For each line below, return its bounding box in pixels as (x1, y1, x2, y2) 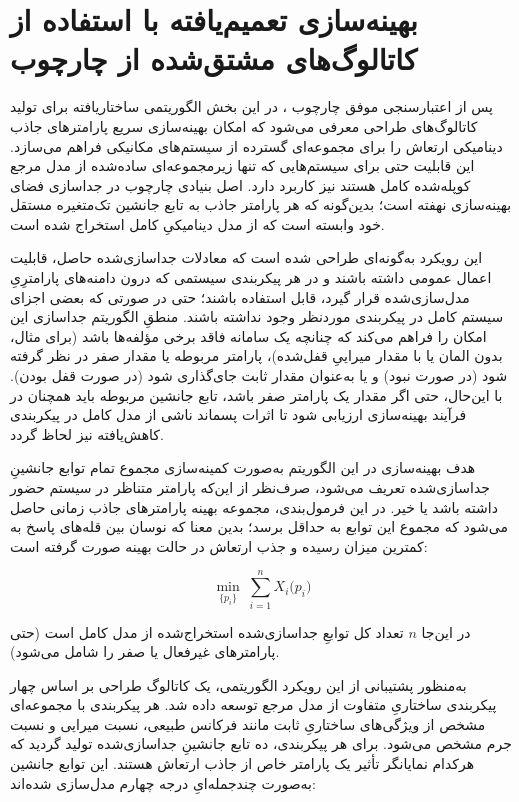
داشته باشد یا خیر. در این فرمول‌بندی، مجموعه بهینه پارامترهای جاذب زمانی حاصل (10, 496, 498, 517)
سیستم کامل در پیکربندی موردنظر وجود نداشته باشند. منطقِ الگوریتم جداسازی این (10, 306, 504, 327)
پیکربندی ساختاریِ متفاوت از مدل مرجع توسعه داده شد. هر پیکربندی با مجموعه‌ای (10, 694, 497, 715)
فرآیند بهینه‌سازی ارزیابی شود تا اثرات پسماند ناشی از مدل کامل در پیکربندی (10, 404, 467, 425)
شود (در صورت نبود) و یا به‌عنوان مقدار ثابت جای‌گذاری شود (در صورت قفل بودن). (10, 365, 508, 386)
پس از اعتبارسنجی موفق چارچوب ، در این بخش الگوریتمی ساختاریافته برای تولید (10, 96, 493, 117)
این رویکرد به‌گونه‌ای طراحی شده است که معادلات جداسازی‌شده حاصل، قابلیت (10, 247, 483, 268)
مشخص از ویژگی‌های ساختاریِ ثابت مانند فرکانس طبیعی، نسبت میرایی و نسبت (10, 713, 486, 734)
